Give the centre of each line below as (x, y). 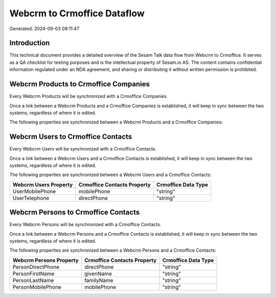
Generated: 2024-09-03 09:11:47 (44, 29)
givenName (98, 274)
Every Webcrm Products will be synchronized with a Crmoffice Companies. (89, 96)
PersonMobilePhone (37, 287)
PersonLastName (33, 280)
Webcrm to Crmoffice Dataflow (77, 13)
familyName (99, 280)
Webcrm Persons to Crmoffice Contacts (75, 213)
